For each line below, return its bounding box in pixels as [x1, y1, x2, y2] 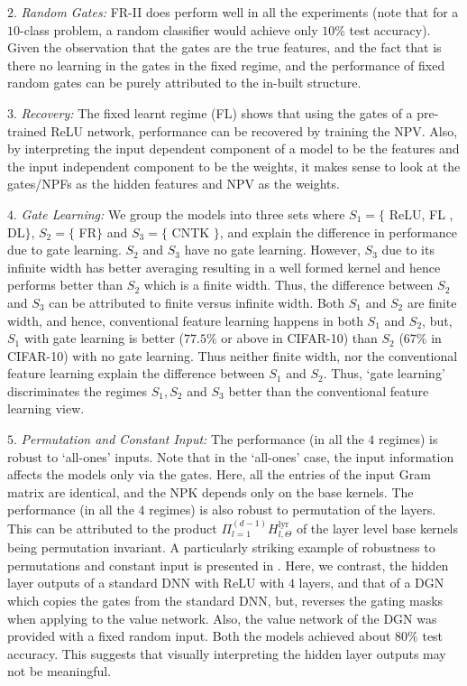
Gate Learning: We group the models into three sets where [21, 204, 345, 223]
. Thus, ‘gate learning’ [323, 364, 445, 383]
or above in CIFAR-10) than [221, 329, 378, 348]
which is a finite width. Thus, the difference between [143, 275, 434, 294]
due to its [381, 240, 435, 259]
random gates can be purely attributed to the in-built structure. [7, 73, 362, 92]
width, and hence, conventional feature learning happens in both [7, 311, 363, 329]
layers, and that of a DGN [298, 573, 444, 592]
